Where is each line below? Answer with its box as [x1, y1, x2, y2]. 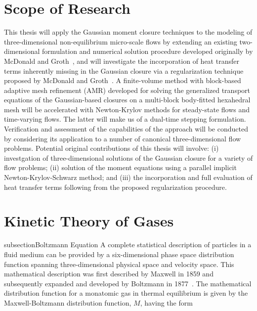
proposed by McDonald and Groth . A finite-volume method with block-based [4, 75, 241, 86]
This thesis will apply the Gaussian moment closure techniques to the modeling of [4, 27, 253, 37]
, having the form [140, 297, 193, 308]
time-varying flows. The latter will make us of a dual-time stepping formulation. [4, 114, 246, 124]
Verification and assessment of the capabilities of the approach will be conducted [4, 124, 248, 134]
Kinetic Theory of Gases [4, 211, 174, 231]
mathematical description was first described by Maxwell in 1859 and [4, 268, 214, 279]
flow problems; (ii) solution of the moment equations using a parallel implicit [4, 162, 237, 173]
